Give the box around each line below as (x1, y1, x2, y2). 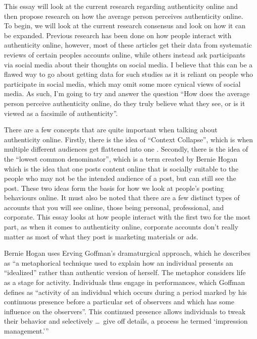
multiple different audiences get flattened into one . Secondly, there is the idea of (4, 144, 248, 154)
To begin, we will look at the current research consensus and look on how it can (4, 20, 246, 31)
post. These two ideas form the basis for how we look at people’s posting (4, 182, 224, 193)
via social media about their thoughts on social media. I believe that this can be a (4, 59, 253, 69)
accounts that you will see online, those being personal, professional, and (4, 202, 224, 212)
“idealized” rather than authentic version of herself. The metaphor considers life (4, 267, 246, 278)
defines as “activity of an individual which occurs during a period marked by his (4, 286, 247, 297)
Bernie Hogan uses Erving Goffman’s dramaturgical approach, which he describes (4, 248, 251, 258)
